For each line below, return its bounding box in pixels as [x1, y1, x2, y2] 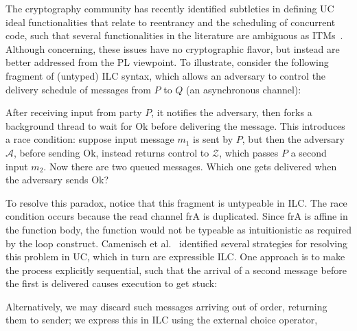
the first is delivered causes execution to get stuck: [5, 276, 218, 290]
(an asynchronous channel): [186, 82, 301, 96]
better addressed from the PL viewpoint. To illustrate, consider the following [5, 55, 329, 69]
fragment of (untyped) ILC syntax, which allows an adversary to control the [5, 68, 326, 82]
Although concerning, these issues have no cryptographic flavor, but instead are [5, 41, 340, 56]
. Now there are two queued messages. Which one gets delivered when [43, 159, 337, 173]
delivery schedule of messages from [5, 82, 151, 96]
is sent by [193, 132, 233, 146]
